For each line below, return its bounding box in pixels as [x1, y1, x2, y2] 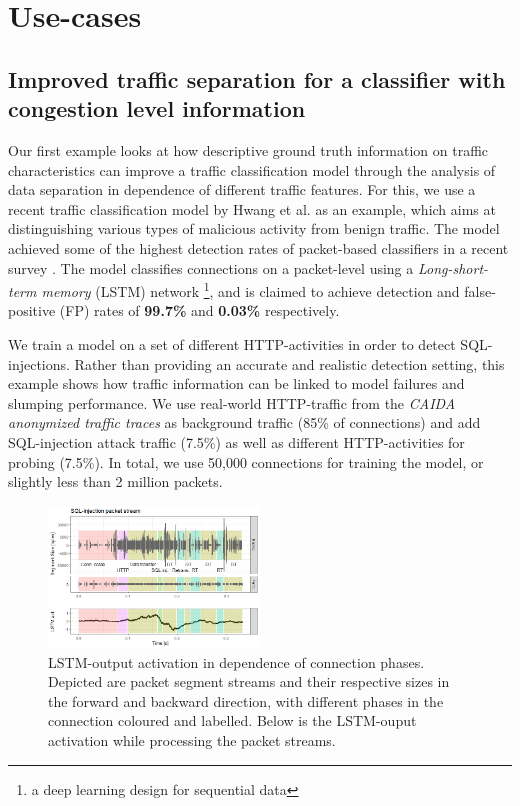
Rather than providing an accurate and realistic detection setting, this [74, 353, 505, 374]
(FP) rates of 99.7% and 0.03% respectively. [59, 300, 340, 321]
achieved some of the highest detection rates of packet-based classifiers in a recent [8, 237, 509, 258]
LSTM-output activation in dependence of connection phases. [48, 651, 425, 672]
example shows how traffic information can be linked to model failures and [8, 373, 465, 394]
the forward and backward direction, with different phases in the [48, 690, 444, 711]
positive [8, 300, 56, 321]
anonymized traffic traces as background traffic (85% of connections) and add [8, 412, 481, 433]
